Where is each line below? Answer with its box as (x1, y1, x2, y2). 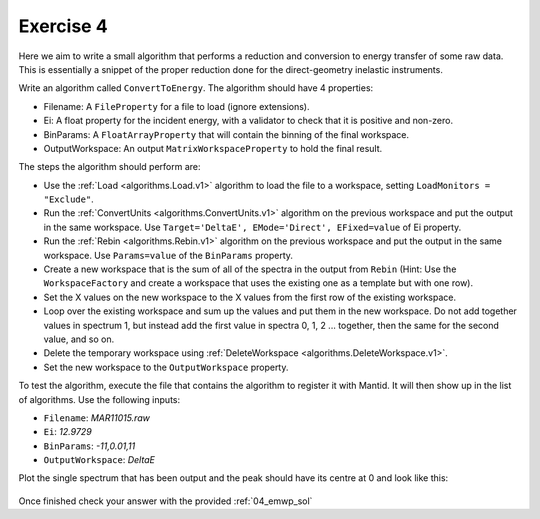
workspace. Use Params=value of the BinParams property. (43, 249, 294, 261)
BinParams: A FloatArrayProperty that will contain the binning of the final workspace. (43, 128, 410, 140)
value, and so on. (43, 333, 115, 345)
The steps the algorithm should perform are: (18, 161, 201, 173)
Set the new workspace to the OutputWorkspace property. (43, 361, 289, 373)
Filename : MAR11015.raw (43, 411, 150, 424)
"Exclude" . (43, 193, 94, 205)
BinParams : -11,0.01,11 (43, 440, 136, 452)
